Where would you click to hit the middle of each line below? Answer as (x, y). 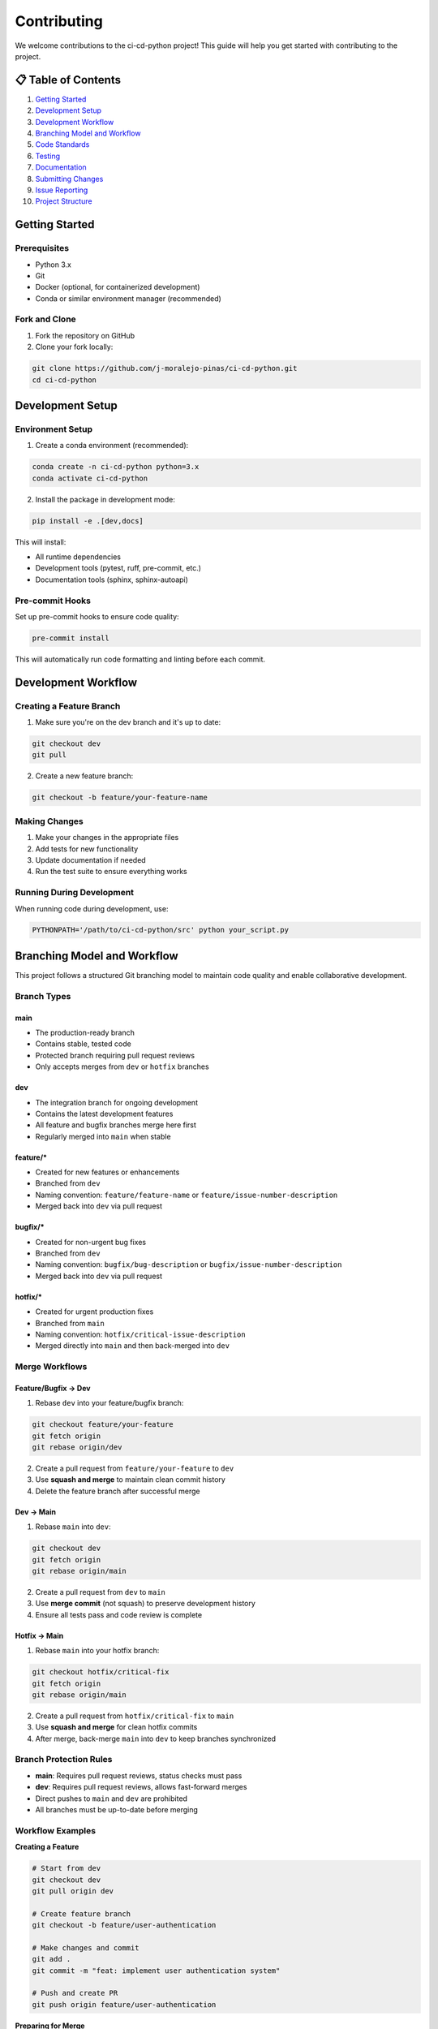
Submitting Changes (69, 179)
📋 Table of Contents (68, 80)
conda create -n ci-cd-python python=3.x (116, 467)
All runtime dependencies (78, 557)
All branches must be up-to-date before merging (117, 1809)
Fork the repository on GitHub (85, 335)
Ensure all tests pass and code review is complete (119, 1614)
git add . (52, 1959)
